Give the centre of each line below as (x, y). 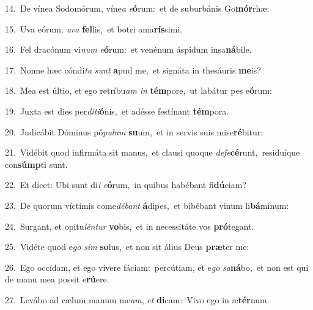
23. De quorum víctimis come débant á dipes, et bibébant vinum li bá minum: (147, 205)
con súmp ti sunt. (36, 164)
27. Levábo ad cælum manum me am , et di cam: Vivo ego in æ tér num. (137, 299)
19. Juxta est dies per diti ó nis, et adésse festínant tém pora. (117, 111)
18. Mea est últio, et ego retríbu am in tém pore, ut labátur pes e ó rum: (138, 90)
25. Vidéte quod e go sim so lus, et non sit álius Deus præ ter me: (127, 247)
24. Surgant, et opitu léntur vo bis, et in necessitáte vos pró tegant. (130, 226)
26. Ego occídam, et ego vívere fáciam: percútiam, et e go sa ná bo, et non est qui (157, 267)
